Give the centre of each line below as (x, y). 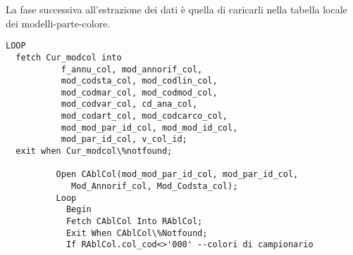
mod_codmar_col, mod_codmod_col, (139, 92)
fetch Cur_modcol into (69, 57)
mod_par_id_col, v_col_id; (124, 139)
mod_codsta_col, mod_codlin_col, (139, 81)
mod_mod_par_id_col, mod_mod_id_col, (149, 127)
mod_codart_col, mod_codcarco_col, (144, 116)
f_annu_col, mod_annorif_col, (132, 69)
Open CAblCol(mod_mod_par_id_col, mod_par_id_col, (177, 175)
